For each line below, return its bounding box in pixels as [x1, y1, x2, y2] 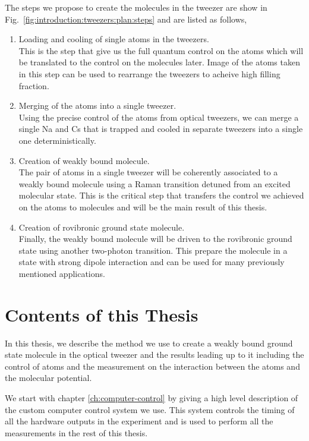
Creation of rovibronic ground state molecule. [18, 220, 185, 233]
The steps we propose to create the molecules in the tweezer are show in [5, 1, 267, 13]
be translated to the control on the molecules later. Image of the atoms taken [18, 56, 300, 68]
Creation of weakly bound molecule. [18, 154, 150, 166]
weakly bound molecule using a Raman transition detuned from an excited [18, 177, 291, 190]
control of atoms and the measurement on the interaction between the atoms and [5, 360, 300, 372]
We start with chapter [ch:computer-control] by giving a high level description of [5, 391, 298, 404]
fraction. [18, 79, 49, 92]
